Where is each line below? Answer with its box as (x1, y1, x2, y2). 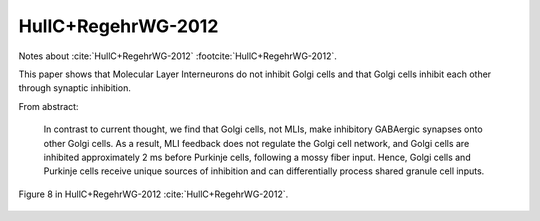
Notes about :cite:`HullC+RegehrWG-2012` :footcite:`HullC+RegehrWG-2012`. (18, 50, 337, 62)
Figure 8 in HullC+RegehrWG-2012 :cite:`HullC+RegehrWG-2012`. (18, 188, 289, 200)
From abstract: (18, 100, 79, 112)
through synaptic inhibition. (18, 82, 132, 94)
